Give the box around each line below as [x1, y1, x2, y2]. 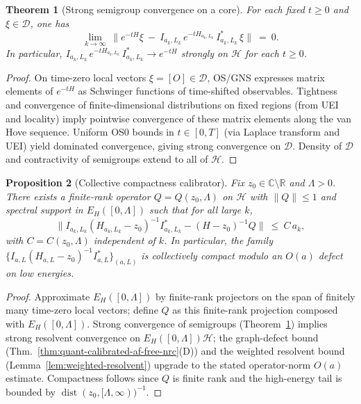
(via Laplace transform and [224, 124, 340, 139]
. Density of [292, 138, 342, 152]
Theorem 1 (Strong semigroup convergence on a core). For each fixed [6, 2, 305, 16]
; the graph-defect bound [212, 330, 319, 344]
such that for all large [149, 202, 242, 217]
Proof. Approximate [6, 289, 90, 303]
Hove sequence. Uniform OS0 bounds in [6, 124, 174, 139]
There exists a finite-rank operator [6, 188, 151, 203]
